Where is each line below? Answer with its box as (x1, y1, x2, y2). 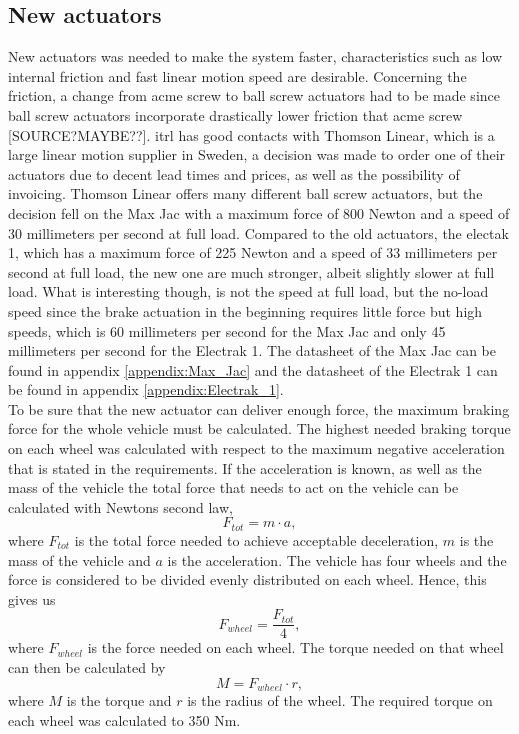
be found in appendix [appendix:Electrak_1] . (8, 379, 284, 400)
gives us (8, 588, 56, 609)
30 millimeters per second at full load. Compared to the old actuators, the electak (8, 222, 509, 243)
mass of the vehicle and (8, 549, 151, 570)
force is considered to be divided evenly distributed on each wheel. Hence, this (8, 569, 487, 590)
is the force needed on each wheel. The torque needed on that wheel (87, 637, 504, 658)
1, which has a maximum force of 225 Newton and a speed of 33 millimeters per (8, 242, 498, 263)
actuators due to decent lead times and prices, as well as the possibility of (8, 163, 460, 184)
